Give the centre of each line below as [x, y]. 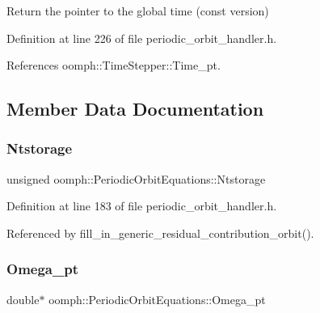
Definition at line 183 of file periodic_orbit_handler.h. [142, 206]
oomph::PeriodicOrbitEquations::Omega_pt [157, 299]
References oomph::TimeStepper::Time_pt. [114, 65]
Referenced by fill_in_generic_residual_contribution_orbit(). [160, 233]
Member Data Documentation [135, 109]
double [23, 299]
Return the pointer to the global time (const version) [138, 11]
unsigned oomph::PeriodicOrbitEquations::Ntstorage [136, 178]
